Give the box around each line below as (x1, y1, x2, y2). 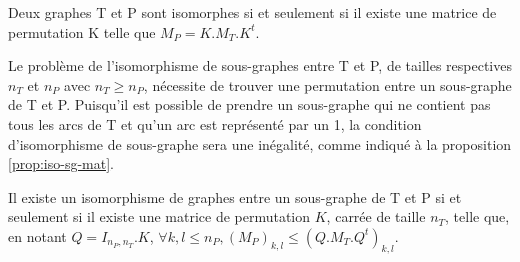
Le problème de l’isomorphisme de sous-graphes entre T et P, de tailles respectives (8, 55, 512, 76)
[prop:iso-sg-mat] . (8, 153, 114, 174)
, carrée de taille (326, 206, 426, 227)
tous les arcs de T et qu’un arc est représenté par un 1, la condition (8, 113, 422, 134)
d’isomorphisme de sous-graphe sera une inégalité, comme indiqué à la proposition (8, 133, 512, 154)
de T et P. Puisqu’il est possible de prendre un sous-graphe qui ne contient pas (8, 94, 491, 115)
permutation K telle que (8, 21, 156, 42)
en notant (8, 225, 67, 246)
